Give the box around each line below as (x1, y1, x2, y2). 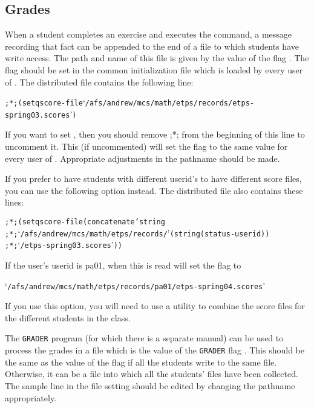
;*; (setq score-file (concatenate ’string (5, 218, 165, 227)
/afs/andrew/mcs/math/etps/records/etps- (85, 99, 254, 108)
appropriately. (5, 391, 56, 404)
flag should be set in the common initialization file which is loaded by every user (5, 63, 303, 76)
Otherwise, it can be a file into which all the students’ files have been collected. (5, 367, 298, 380)
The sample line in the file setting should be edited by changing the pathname (5, 379, 295, 392)
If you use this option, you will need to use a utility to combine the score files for (5, 299, 305, 312)
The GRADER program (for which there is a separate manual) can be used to (5, 332, 284, 344)
